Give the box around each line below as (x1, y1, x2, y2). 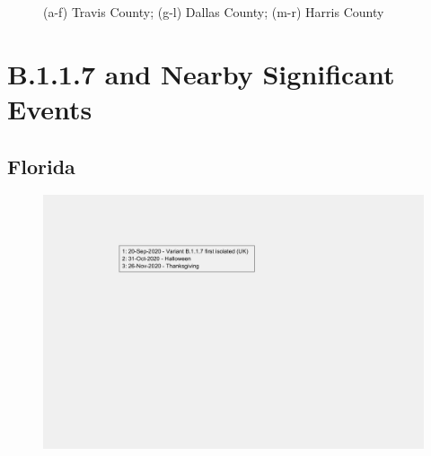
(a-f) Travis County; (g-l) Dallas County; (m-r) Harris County (43, 3, 384, 21)
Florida (7, 152, 75, 180)
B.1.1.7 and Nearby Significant (7, 55, 395, 92)
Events (7, 90, 92, 127)
